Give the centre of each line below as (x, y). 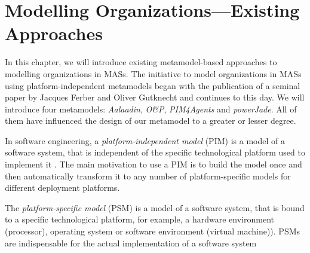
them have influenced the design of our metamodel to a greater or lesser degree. (151, 121)
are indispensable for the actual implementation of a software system (131, 243)
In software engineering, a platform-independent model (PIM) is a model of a (145, 140)
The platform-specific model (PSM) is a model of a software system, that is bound (155, 207)
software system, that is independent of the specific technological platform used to (155, 152)
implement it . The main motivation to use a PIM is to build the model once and (154, 164)
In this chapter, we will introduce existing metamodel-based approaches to (141, 62)
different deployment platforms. (62, 188)
